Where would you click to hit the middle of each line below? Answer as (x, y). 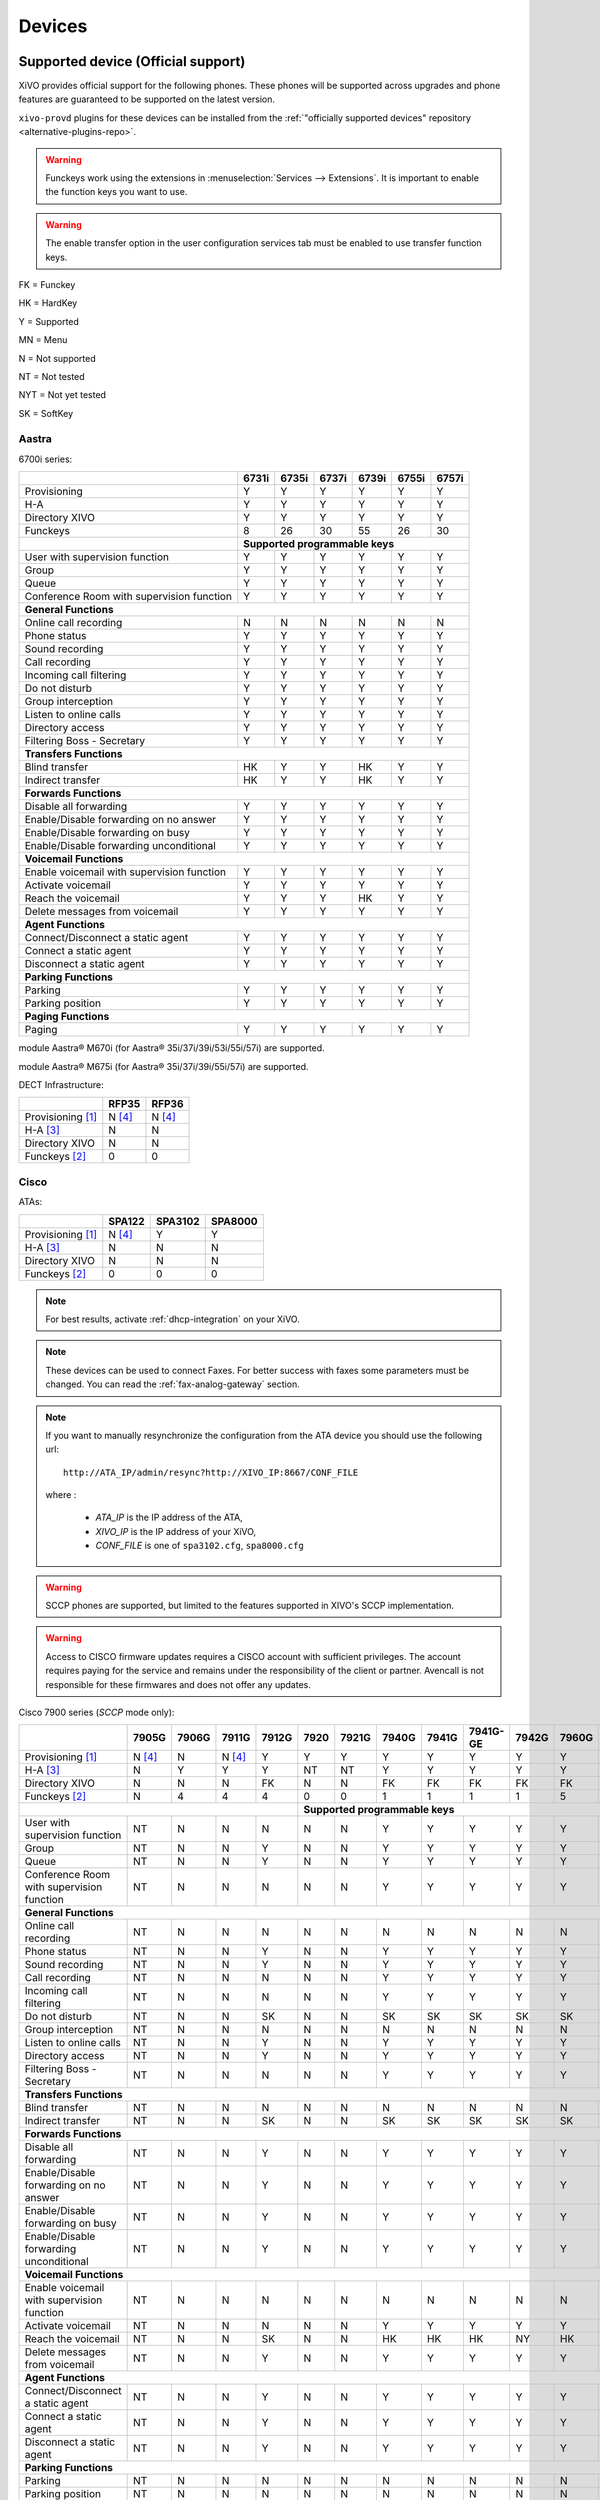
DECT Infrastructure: (61, 1085)
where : (61, 1495)
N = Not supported (57, 358)
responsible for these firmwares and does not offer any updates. (178, 1684)
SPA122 (126, 1221)
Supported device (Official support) (132, 61)
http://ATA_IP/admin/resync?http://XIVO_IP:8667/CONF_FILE (211, 1472)
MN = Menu (43, 340)
